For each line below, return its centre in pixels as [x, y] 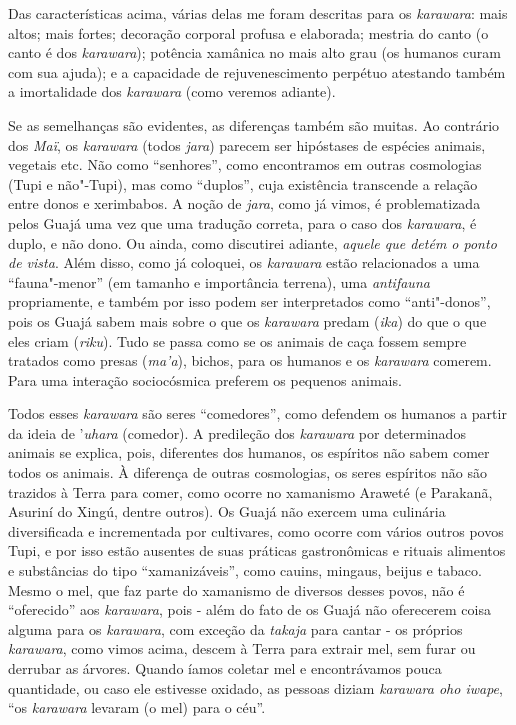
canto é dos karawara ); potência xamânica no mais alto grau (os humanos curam [254, 52]
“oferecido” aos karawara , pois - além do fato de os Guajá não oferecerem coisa [249, 609]
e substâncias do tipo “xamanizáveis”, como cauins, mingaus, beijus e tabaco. [245, 570]
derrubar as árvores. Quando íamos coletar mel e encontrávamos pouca [225, 668]
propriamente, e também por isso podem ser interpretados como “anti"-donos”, [249, 301]
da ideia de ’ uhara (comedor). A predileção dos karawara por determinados [237, 432]
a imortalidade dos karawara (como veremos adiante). [172, 91]
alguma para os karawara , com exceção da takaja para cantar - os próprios [235, 628]
